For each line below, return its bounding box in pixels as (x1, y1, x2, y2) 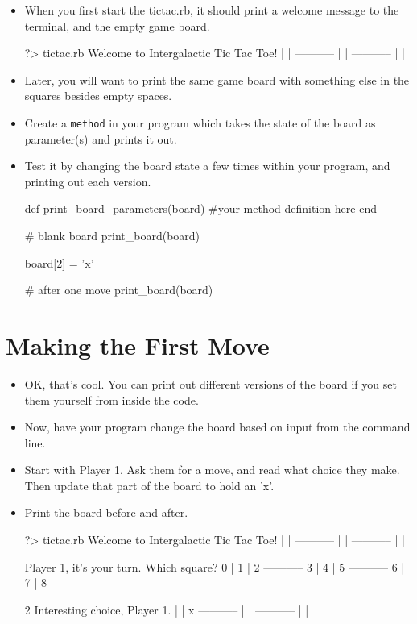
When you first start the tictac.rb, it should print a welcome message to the (24, 2, 399, 18)
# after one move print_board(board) (24, 281, 213, 298)
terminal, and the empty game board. (24, 17, 210, 34)
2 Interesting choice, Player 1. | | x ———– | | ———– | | (24, 601, 309, 618)
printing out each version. (24, 173, 151, 189)
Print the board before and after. (24, 504, 188, 521)
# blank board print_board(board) (24, 227, 200, 243)
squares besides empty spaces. (24, 87, 172, 104)
